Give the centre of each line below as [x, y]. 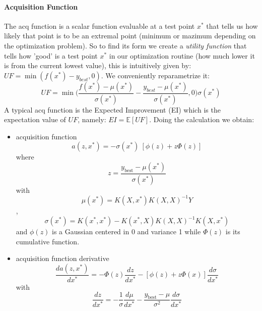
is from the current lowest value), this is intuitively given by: [98, 65]
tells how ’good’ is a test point [51, 55]
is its [233, 231]
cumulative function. [48, 241]
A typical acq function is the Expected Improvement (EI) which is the [112, 109]
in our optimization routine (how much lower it [182, 55]
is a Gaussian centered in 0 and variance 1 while [126, 231]
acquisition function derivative [62, 258]
